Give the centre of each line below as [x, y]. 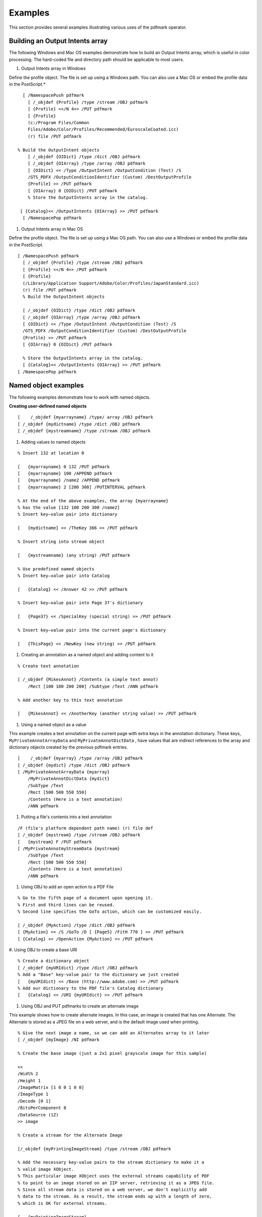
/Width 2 [28, 1074]
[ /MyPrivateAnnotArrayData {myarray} [64, 772]
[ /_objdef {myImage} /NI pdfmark [58, 1040]
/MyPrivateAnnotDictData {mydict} [69, 779]
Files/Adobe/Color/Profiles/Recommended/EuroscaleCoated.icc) [103, 129]
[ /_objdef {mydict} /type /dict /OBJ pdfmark [74, 765]
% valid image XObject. [46, 1169]
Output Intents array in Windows [53, 69]
